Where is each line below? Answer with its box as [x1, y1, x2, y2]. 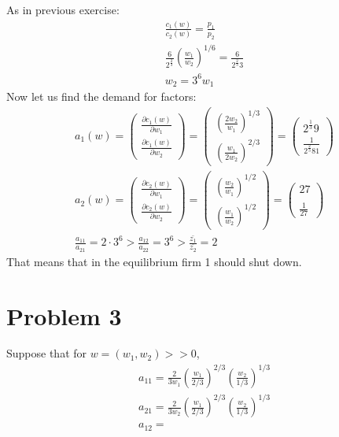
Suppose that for [6, 345, 87, 361]
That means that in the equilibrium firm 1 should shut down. [6, 253, 302, 269]
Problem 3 [6, 299, 122, 331]
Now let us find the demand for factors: [6, 88, 197, 105]
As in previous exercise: [6, 2, 120, 17]
